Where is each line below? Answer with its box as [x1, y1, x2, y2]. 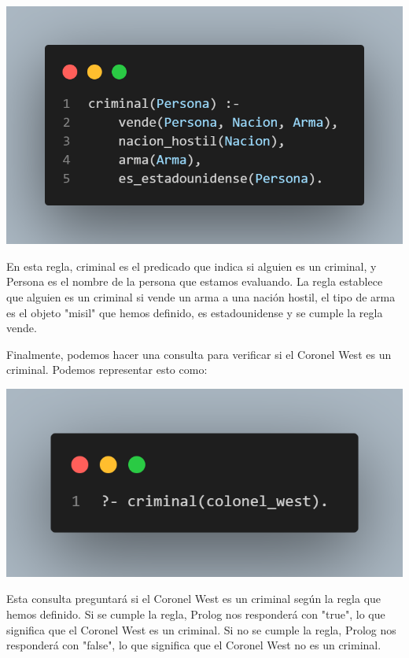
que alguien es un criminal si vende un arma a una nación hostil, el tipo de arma [6, 288, 396, 305]
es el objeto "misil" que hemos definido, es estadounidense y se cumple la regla [6, 304, 383, 320]
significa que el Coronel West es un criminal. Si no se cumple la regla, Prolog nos [6, 621, 396, 638]
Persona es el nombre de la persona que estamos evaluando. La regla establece [6, 273, 383, 290]
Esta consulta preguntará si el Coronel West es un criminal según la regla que [6, 590, 381, 607]
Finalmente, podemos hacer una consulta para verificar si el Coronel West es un [6, 346, 392, 362]
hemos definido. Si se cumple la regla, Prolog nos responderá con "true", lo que [6, 606, 385, 623]
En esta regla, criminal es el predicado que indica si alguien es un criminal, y [6, 257, 377, 274]
